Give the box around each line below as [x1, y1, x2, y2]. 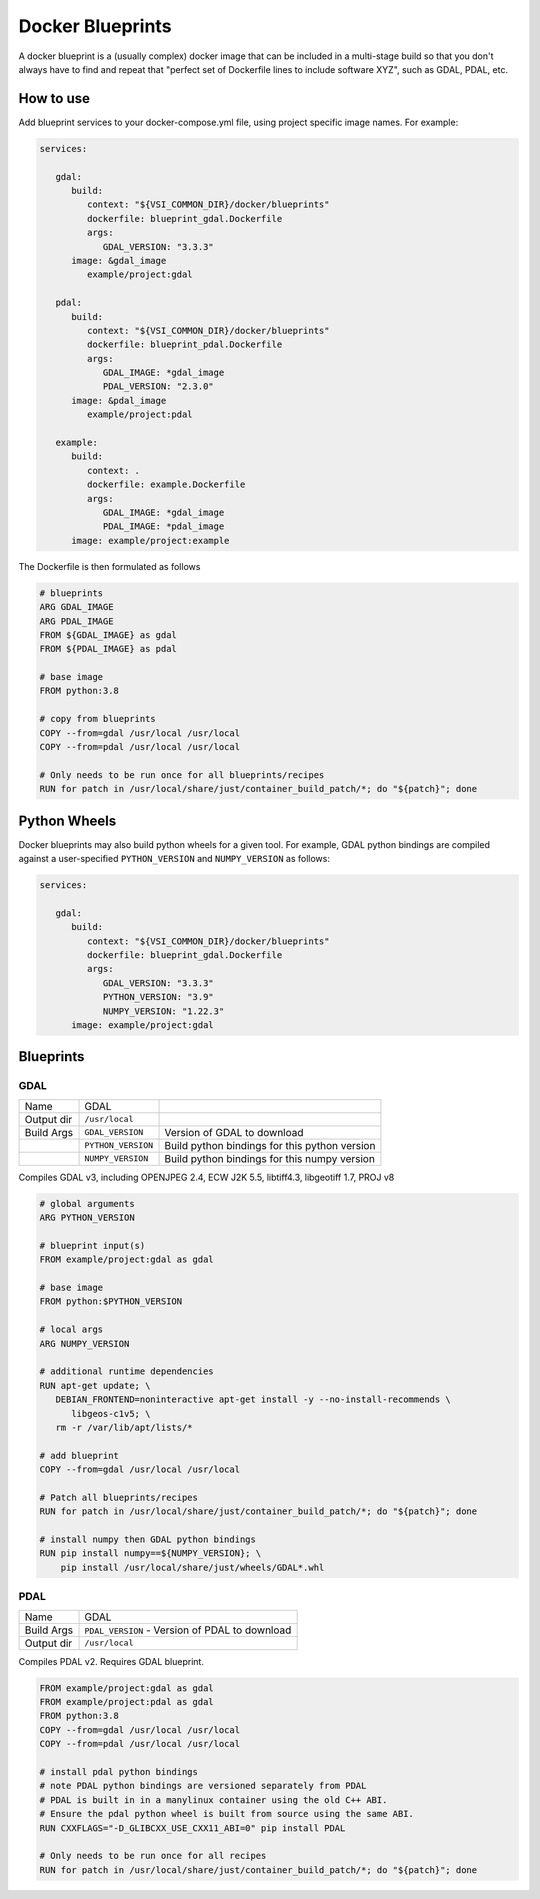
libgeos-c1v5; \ [71, 1408, 151, 1419]
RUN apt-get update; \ [39, 1380, 151, 1391]
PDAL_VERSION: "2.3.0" [102, 381, 214, 392]
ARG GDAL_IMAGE [39, 601, 114, 613]
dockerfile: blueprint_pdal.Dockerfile [86, 339, 283, 350]
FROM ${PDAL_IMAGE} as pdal [39, 643, 177, 655]
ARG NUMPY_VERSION [39, 1338, 130, 1349]
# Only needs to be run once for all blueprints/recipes [39, 769, 325, 780]
